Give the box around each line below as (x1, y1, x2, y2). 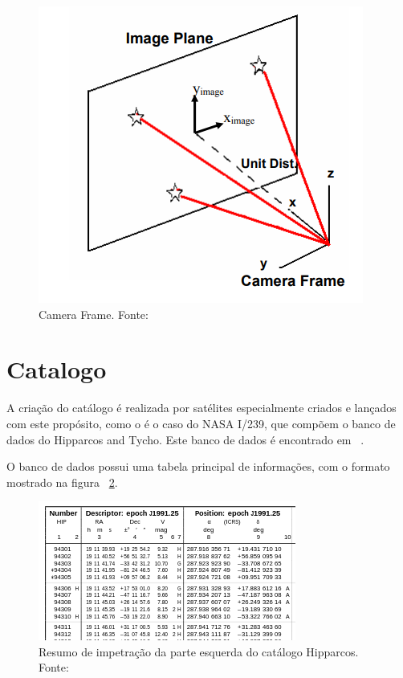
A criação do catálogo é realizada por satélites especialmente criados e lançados (6, 399, 397, 416)
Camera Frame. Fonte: (39, 305, 149, 322)
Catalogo (6, 353, 107, 386)
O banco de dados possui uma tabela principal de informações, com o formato (6, 458, 390, 475)
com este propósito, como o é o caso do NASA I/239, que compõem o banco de (6, 415, 396, 431)
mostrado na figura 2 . (6, 473, 118, 490)
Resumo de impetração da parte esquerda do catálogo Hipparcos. (39, 643, 359, 660)
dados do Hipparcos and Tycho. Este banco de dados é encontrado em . (6, 431, 364, 447)
